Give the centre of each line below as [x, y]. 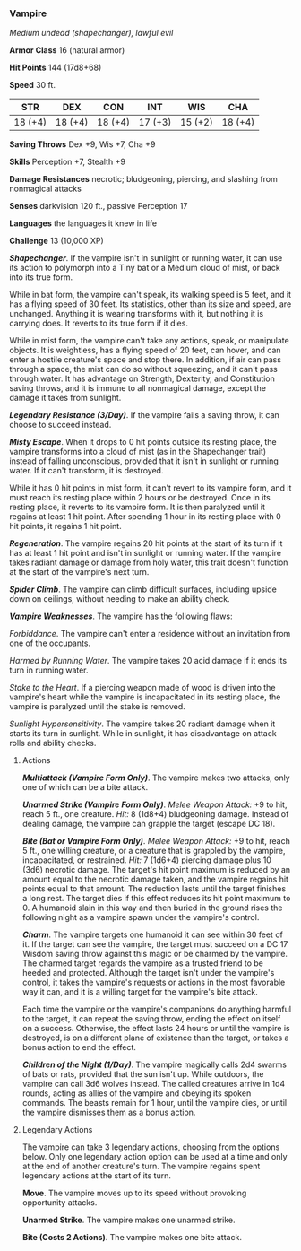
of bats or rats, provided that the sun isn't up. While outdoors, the [143, 1074]
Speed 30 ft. [33, 85]
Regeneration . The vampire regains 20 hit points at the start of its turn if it [146, 543]
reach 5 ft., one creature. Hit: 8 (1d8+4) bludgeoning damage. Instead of [155, 814]
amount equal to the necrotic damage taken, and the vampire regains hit [155, 879]
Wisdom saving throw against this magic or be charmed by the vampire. [155, 954]
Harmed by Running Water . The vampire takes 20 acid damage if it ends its [148, 661]
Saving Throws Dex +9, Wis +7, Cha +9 [82, 144]
